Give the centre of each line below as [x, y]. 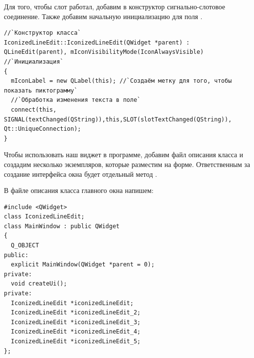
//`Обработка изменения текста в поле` [76, 100]
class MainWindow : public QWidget [62, 226]
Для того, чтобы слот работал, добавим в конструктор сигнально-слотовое [115, 6]
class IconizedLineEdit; [44, 217]
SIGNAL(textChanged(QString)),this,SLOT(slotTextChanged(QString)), [118, 119]
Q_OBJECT [25, 246]
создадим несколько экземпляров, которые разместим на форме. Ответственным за [127, 164]
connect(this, [34, 109]
